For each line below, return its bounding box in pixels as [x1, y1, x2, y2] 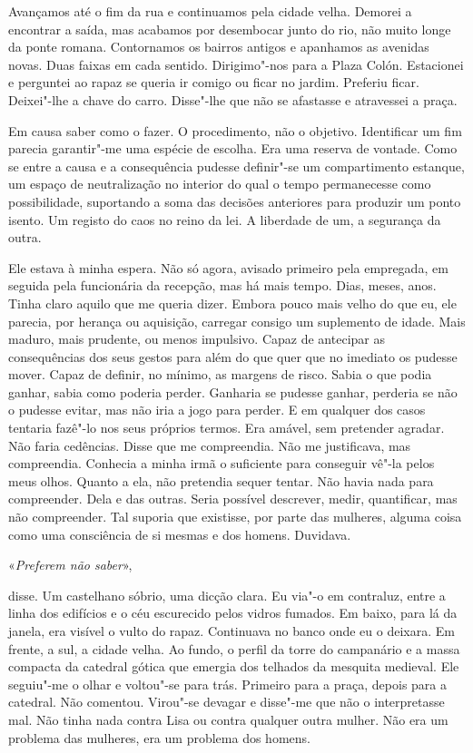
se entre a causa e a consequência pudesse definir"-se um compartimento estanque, [8, 156, 465, 175]
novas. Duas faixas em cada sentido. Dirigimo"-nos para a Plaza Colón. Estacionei [8, 54, 464, 73]
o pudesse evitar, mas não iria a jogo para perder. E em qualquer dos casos [8, 400, 426, 419]
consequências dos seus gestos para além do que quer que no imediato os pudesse [8, 347, 458, 366]
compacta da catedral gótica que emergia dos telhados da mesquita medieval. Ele [8, 657, 459, 676]
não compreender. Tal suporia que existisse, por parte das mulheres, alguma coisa [8, 507, 462, 526]
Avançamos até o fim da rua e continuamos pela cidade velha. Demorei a [8, 2, 412, 20]
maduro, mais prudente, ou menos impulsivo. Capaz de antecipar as [8, 329, 385, 348]
